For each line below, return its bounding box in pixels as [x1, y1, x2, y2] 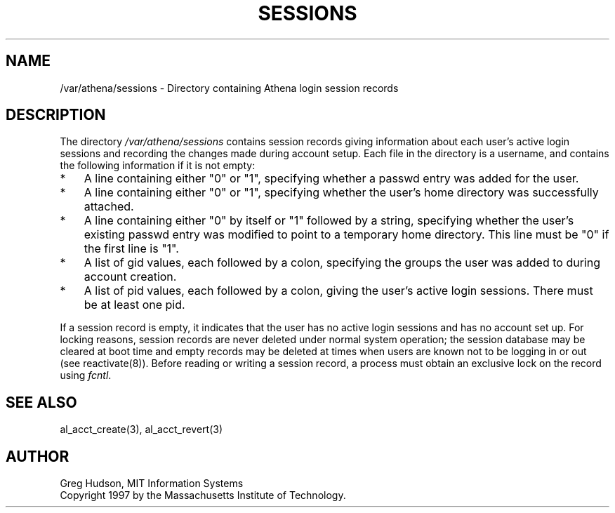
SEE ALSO [6, 393, 77, 411]
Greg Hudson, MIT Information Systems [60, 477, 244, 490]
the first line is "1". [84, 241, 179, 256]
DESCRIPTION [6, 106, 106, 124]
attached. [84, 199, 134, 214]
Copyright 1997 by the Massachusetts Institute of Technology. [60, 489, 346, 502]
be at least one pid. [84, 298, 185, 312]
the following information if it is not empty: [60, 159, 256, 172]
